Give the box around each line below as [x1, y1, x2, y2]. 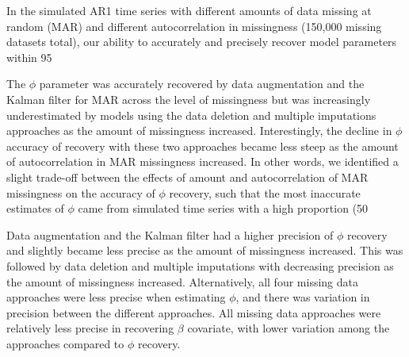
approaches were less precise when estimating [6, 289, 226, 305]
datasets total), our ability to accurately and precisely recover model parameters [6, 33, 397, 50]
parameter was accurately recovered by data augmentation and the [39, 75, 365, 92]
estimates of [6, 200, 64, 217]
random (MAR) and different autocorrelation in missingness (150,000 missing [6, 17, 382, 34]
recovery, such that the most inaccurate [169, 184, 361, 201]
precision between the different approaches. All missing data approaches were [6, 304, 381, 321]
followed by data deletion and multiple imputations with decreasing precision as [6, 257, 394, 274]
